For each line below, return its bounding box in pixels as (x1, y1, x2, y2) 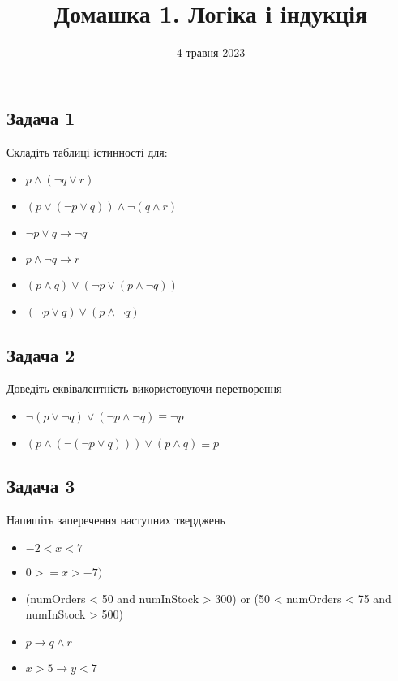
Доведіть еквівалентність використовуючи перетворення (6, 380, 282, 397)
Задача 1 (6, 105, 75, 130)
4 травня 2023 (176, 44, 246, 61)
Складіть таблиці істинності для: (6, 143, 168, 160)
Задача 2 (6, 342, 75, 367)
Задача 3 (6, 473, 75, 498)
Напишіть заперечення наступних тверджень (6, 511, 225, 528)
